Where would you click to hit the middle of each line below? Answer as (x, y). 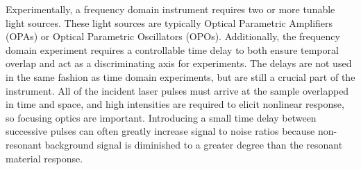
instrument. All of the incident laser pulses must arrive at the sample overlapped (177, 90)
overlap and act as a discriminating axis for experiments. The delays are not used (179, 63)
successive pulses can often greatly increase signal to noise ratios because (160, 131)
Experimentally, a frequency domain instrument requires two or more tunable (170, 9)
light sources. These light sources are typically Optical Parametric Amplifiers (169, 22)
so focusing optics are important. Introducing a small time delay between (161, 117)
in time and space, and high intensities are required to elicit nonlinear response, (175, 104)
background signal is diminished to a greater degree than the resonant (194, 144)
